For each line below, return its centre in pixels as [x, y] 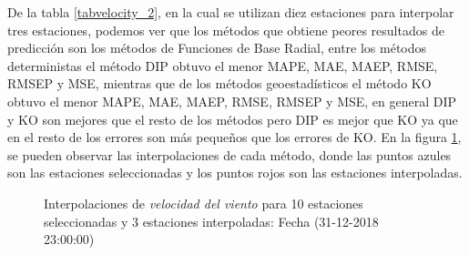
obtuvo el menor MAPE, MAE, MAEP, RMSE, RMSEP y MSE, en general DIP [232, 101]
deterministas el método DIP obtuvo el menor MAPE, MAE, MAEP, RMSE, [223, 65]
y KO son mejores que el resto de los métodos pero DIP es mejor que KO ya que [233, 119]
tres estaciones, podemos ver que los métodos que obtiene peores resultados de [226, 30]
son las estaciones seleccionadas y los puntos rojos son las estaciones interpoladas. [235, 173]
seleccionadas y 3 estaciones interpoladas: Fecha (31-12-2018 [211, 221]
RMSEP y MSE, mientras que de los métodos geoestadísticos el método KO [219, 83]
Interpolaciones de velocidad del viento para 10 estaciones [204, 203]
